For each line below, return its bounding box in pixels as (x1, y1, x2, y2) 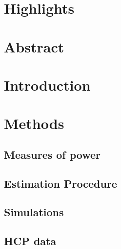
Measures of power (4, 147, 101, 162)
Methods (4, 113, 64, 133)
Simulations (4, 204, 64, 220)
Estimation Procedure (4, 175, 117, 191)
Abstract (4, 36, 64, 56)
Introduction (4, 75, 91, 95)
